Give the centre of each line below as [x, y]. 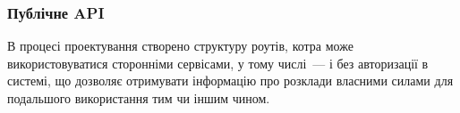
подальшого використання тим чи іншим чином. [139, 98]
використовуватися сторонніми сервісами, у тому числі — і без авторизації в [218, 63]
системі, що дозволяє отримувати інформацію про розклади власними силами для [230, 81]
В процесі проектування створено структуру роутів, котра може [180, 46]
